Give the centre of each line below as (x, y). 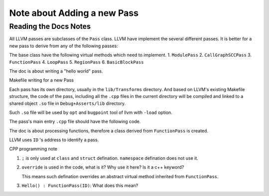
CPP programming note (33, 149)
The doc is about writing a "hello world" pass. (56, 71)
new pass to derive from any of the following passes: (64, 46)
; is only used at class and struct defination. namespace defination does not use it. (110, 158)
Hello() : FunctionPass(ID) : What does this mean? (80, 186)
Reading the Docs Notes (50, 26)
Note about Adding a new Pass (74, 13)
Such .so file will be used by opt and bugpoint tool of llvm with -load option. (91, 112)
